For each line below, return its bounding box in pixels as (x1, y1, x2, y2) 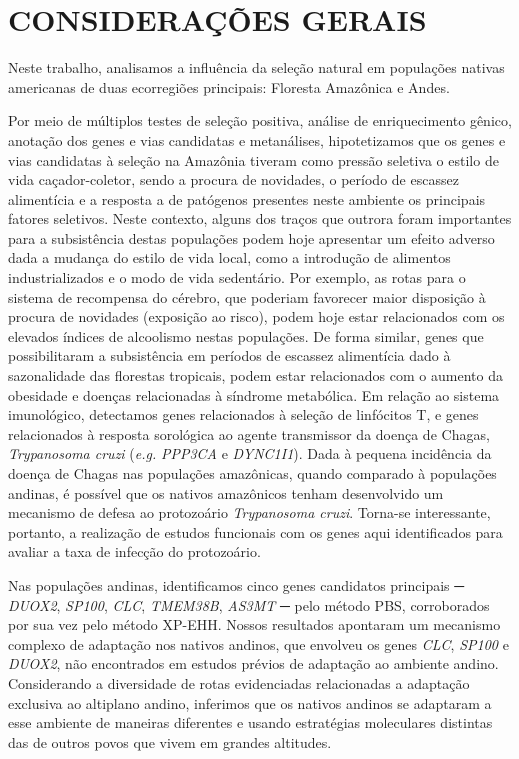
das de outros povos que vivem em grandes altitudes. (8, 731, 332, 752)
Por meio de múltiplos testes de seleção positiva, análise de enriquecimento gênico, (8, 110, 512, 131)
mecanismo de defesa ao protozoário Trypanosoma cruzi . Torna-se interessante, (8, 502, 491, 523)
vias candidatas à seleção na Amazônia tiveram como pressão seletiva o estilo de (8, 149, 499, 170)
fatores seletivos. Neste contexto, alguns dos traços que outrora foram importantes (8, 208, 512, 229)
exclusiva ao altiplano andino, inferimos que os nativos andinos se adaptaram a (8, 692, 492, 713)
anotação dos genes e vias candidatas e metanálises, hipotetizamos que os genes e (8, 129, 506, 150)
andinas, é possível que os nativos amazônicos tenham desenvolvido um (8, 482, 444, 503)
